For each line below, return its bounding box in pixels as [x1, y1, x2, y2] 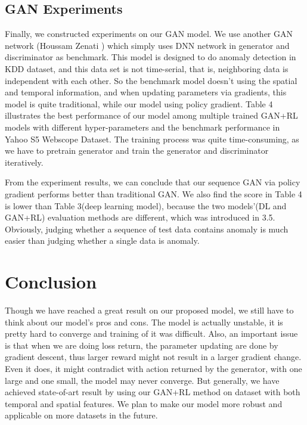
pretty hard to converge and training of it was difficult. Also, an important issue [5, 327, 298, 340]
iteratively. [5, 156, 44, 168]
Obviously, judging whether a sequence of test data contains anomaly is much [5, 222, 289, 235]
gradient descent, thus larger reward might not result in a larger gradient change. [5, 350, 302, 363]
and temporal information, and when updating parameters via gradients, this [5, 86, 287, 98]
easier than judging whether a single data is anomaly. [5, 234, 200, 247]
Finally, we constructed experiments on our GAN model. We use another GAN [5, 27, 293, 40]
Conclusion [5, 269, 97, 294]
